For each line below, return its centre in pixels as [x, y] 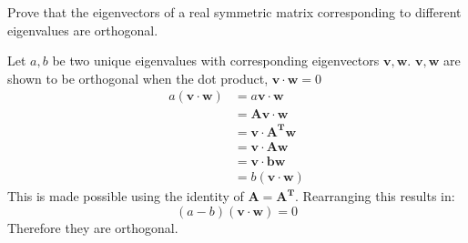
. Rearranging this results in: [375, 196]
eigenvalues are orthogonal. [83, 30]
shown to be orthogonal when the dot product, [138, 78]
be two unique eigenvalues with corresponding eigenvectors [216, 61]
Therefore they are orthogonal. [93, 227]
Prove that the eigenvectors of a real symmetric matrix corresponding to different [234, 12]
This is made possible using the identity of [126, 196]
